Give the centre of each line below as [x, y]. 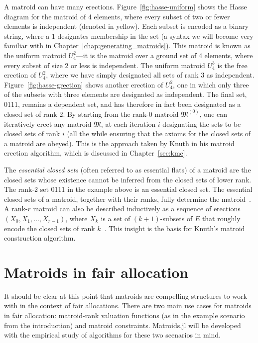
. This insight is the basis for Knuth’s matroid [175, 228]
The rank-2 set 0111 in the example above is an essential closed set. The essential [128, 189]
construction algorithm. [40, 238]
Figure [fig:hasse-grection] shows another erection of [84, 84]
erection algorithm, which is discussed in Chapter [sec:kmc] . [96, 153]
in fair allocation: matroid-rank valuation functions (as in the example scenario [125, 315]
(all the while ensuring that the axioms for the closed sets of [159, 133]
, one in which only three [211, 84]
